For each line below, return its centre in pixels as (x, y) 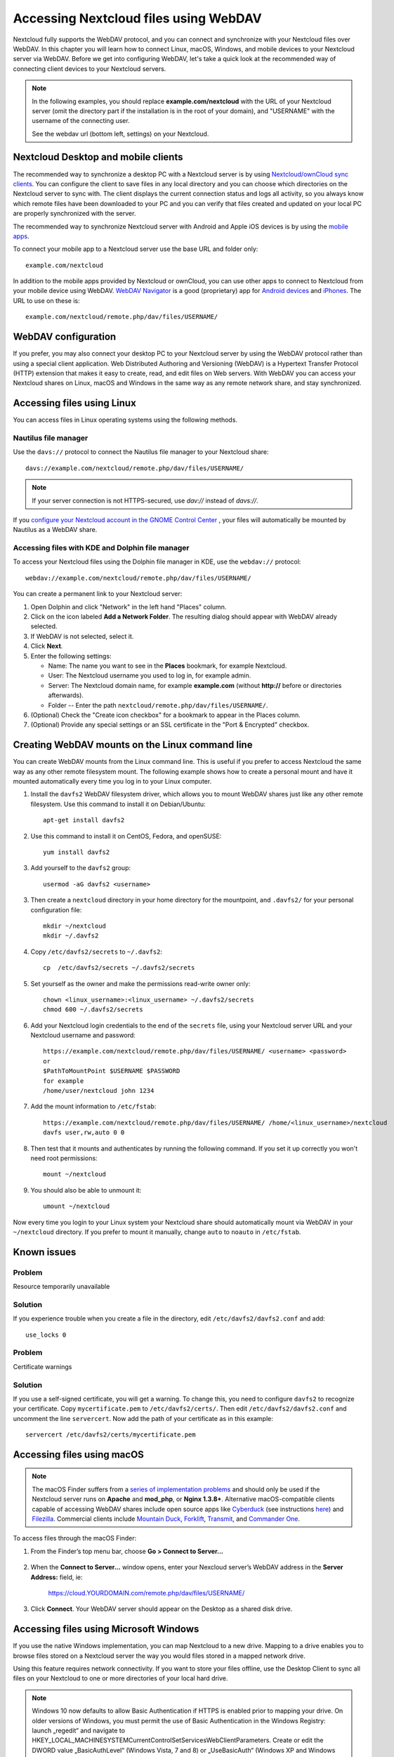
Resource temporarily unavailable (61, 1287)
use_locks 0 (46, 1335)
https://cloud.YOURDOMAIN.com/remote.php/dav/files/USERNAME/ (146, 1593)
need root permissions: (64, 1158)
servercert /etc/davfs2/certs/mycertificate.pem (111, 1435)
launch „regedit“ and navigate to (79, 1731)
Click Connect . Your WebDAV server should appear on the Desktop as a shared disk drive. (162, 1609)
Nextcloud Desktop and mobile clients (98, 157)
